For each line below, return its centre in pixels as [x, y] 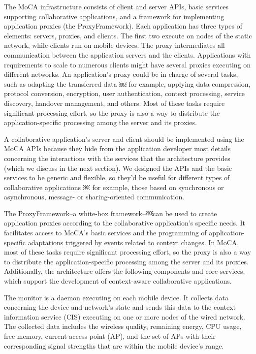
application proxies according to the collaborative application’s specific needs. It [125, 223]
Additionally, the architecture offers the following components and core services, [125, 271]
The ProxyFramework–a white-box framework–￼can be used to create [111, 213]
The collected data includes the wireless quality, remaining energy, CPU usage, [123, 326]
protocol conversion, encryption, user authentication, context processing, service [125, 93]
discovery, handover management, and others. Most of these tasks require [114, 103]
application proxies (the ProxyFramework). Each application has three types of [123, 26]
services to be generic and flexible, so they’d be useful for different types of [117, 177]
